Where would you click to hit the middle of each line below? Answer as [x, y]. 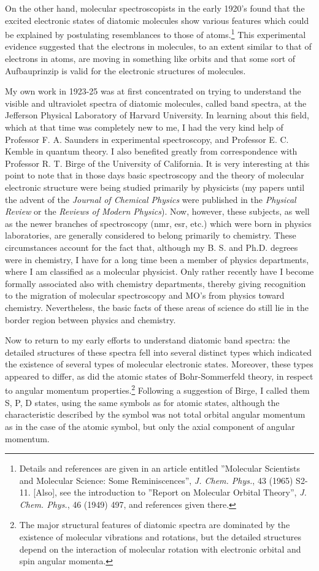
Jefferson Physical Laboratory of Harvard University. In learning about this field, [157, 115]
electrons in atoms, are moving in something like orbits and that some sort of [150, 59]
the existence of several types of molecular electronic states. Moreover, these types [159, 364]
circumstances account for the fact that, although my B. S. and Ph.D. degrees [152, 247]
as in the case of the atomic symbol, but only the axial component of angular [150, 426]
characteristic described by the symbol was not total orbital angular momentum [155, 414]
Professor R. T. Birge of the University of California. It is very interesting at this [157, 163]
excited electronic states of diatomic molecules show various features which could [157, 20]
